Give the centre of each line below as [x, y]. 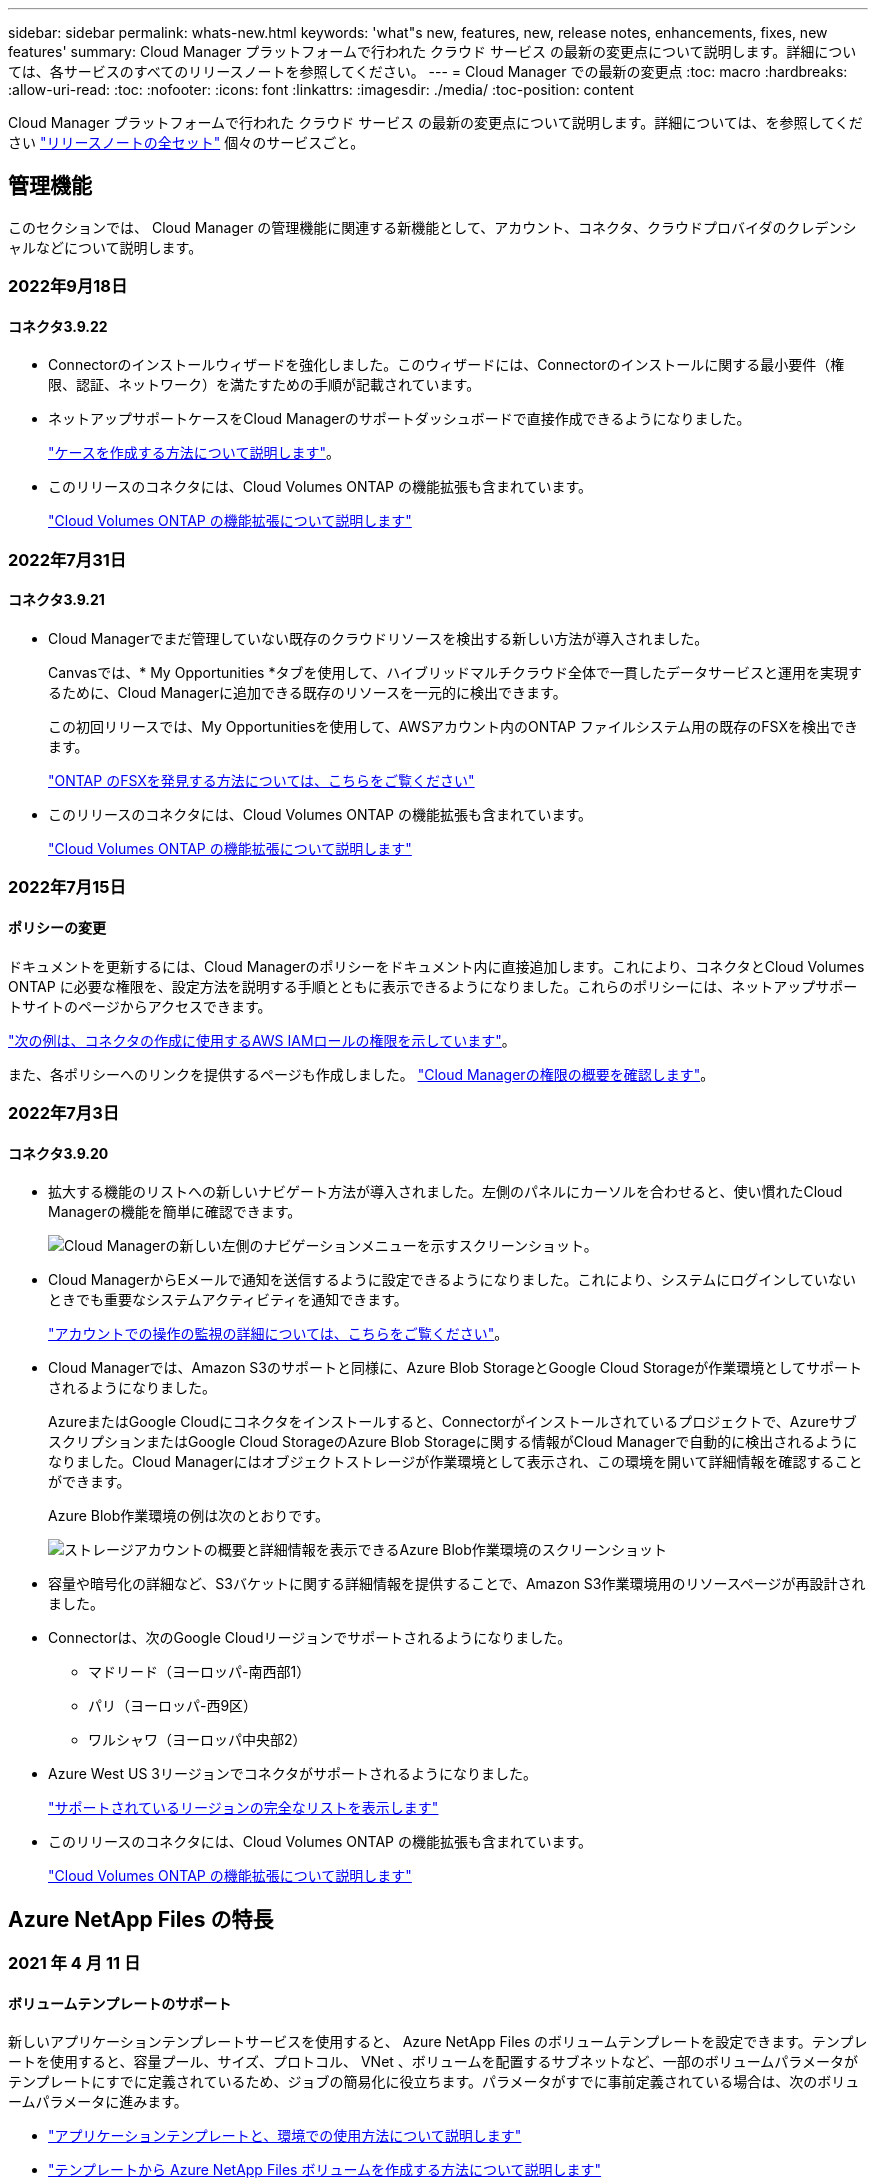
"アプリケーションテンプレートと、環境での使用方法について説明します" [285, 2136]
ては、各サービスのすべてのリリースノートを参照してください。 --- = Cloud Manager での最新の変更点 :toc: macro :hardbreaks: [428, 71]
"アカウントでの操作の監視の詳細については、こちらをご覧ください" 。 [278, 1334]
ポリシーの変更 [57, 928]
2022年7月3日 [64, 1113]
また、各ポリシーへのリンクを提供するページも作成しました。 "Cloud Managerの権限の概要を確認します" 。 [361, 1074]
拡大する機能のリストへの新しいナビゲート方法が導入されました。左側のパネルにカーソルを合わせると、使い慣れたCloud [445, 1192]
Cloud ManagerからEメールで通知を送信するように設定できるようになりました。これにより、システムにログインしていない [452, 1280]
